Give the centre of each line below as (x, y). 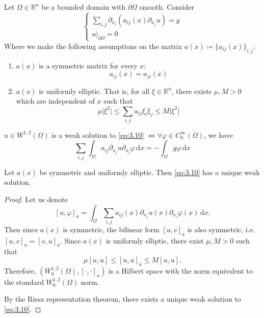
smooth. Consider (167, 7)
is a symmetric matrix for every (88, 65)
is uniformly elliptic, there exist (155, 240)
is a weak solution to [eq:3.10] (98, 134)
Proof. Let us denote (36, 199)
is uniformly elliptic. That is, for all (94, 91)
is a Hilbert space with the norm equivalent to (180, 270)
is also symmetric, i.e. (221, 229)
